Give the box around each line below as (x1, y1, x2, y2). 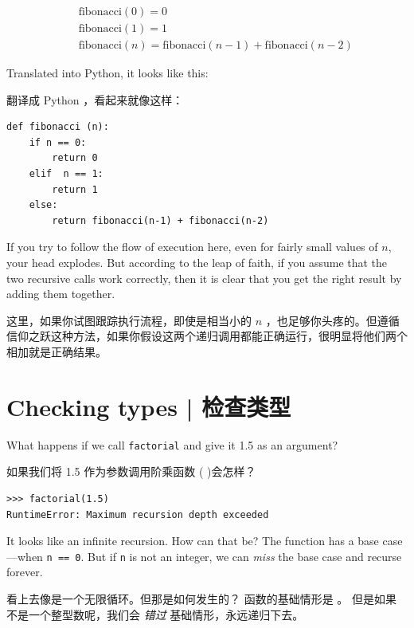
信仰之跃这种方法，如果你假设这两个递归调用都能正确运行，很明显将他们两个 (6, 328, 408, 344)
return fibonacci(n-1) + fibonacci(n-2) (52, 214, 269, 226)
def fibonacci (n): (6, 121, 109, 133)
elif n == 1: (29, 168, 103, 180)
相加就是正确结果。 (6, 343, 107, 359)
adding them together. (6, 285, 115, 302)
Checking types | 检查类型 (6, 390, 291, 422)
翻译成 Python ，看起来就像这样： (6, 91, 184, 108)
